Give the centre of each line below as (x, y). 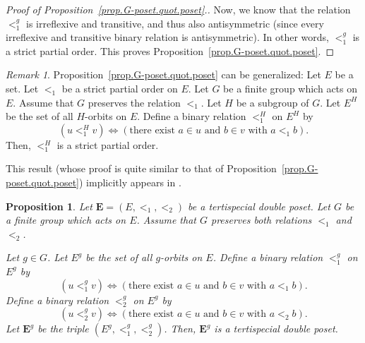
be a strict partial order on (120, 88)
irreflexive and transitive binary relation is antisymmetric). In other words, (167, 37)
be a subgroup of (273, 102)
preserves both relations (262, 220)
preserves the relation (134, 102)
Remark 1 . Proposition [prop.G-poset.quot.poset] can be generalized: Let (163, 74)
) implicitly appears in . (130, 182)
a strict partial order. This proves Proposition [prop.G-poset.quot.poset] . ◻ (170, 50)
